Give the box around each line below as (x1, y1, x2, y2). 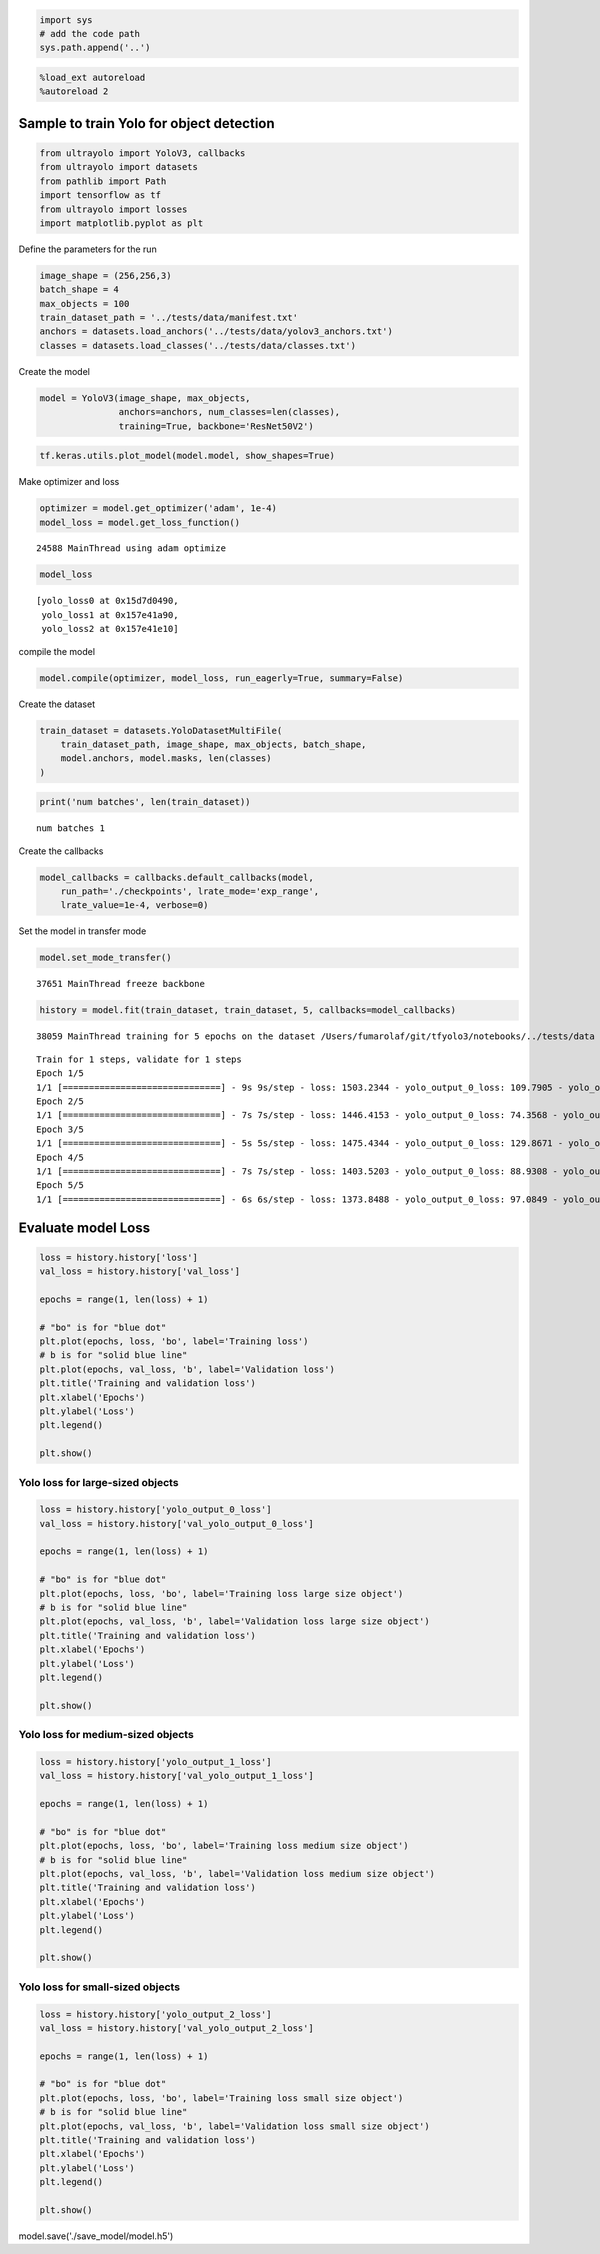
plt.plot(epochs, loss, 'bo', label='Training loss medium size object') (39, 1840, 409, 1852)
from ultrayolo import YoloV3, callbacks (39, 147, 246, 159)
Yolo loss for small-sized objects (18, 1980, 180, 1994)
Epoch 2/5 (36, 1095, 84, 1107)
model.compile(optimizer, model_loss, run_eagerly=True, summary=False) (39, 672, 404, 684)
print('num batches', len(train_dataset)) (39, 796, 251, 808)
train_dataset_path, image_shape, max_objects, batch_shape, (60, 738, 367, 750)
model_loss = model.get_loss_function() (39, 516, 240, 528)
